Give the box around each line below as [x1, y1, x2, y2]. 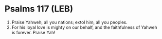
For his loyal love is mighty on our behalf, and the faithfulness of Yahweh [11, 24, 158, 30]
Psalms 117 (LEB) [4, 3, 73, 14]
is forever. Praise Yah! [11, 29, 55, 35]
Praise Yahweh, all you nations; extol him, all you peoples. [11, 19, 127, 25]
